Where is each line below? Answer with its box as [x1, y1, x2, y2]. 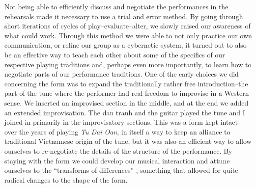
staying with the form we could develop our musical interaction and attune [4, 155, 230, 165]
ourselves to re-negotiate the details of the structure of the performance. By [4, 145, 232, 156]
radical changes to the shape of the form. [4, 174, 128, 185]
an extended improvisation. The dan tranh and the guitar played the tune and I [4, 107, 245, 117]
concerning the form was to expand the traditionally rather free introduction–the [4, 78, 248, 88]
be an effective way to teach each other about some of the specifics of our [4, 49, 225, 59]
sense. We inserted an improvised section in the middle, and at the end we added [4, 97, 249, 107]
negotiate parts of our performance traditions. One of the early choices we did [4, 69, 239, 79]
